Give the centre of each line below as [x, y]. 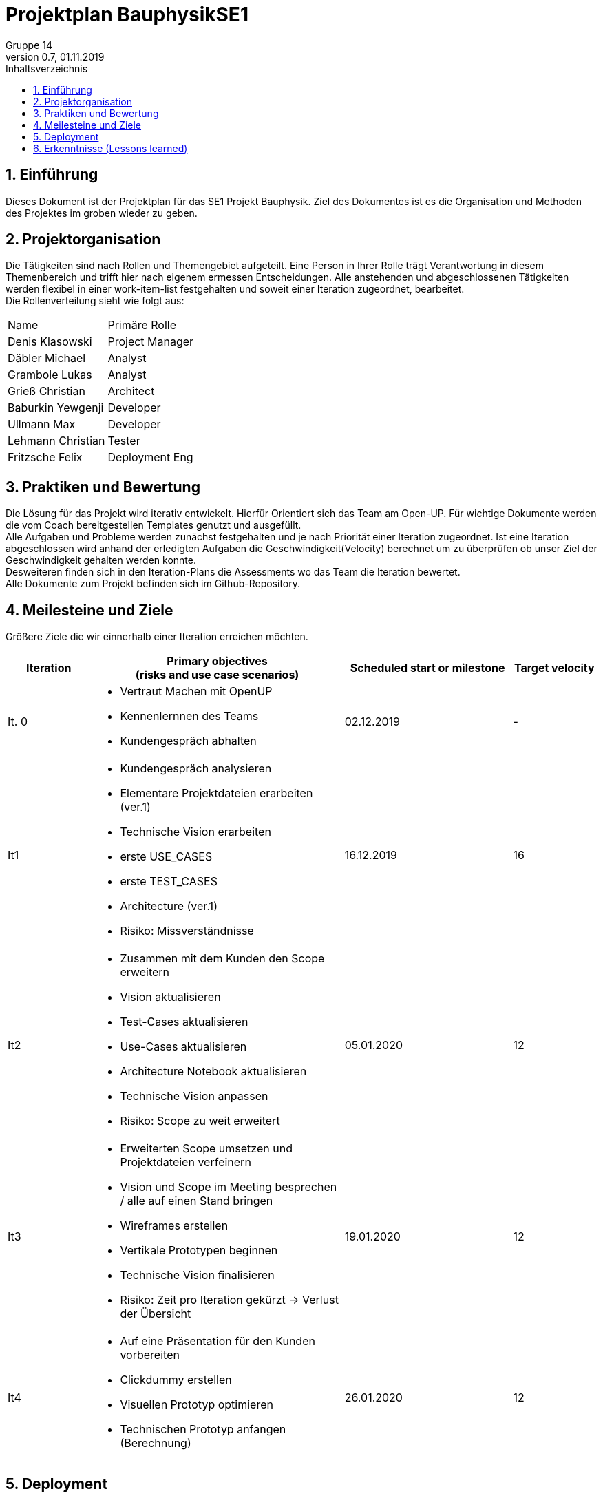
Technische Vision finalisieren [197, 1275]
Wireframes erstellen [174, 1226]
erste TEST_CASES [169, 882]
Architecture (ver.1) [169, 906]
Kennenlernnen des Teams [189, 716]
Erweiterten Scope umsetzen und [206, 1149]
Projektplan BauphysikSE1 [127, 14]
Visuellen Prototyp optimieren [197, 1405]
